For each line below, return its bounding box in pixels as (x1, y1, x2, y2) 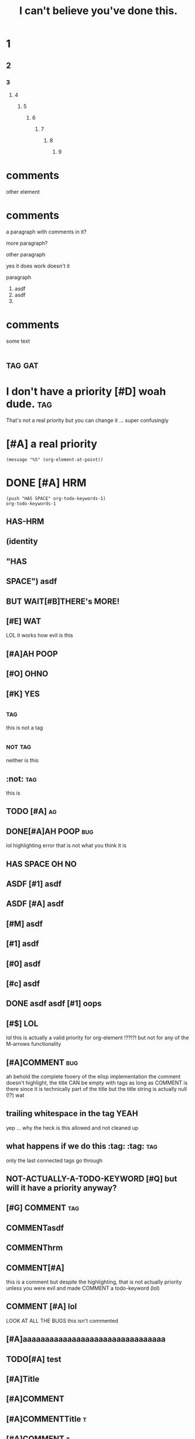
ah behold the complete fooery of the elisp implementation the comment (6, 1073, 181, 1080)
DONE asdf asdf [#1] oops (6, 999, 102, 1009)
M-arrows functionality (6, 1041, 61, 1048)
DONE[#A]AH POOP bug (6, 826, 94, 836)
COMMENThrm (6, 1243, 63, 1253)
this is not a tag (6, 724, 43, 731)
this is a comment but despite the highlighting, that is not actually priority (6, 1278, 182, 1286)
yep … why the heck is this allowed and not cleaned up (6, 1124, 139, 1131)
